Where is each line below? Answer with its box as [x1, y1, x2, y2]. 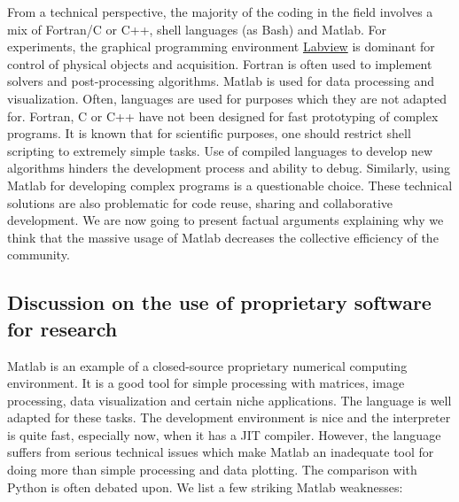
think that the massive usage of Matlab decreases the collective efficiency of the [7, 228, 439, 246]
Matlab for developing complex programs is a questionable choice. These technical [7, 175, 453, 194]
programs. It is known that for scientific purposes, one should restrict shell [7, 124, 411, 143]
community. [7, 245, 70, 264]
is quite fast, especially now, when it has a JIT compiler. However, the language [7, 425, 441, 444]
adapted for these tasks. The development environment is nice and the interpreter [7, 408, 451, 427]
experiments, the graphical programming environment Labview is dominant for [7, 37, 435, 56]
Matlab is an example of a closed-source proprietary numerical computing [7, 356, 408, 375]
